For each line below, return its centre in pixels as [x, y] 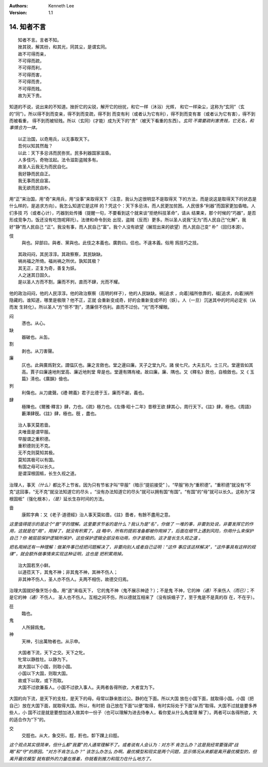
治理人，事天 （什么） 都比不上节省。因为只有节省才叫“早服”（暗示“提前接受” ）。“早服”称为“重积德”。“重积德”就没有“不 [130, 485]
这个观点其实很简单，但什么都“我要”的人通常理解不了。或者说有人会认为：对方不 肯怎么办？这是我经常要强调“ [122, 745]
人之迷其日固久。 [35, 275]
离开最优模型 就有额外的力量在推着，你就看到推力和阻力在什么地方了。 [81, 759]
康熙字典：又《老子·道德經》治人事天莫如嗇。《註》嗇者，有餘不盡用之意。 [97, 515]
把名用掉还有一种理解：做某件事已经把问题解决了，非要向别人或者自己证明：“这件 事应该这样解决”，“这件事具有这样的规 [133, 547]
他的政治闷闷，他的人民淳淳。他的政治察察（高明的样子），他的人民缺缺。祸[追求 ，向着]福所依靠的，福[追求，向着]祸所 [132, 293]
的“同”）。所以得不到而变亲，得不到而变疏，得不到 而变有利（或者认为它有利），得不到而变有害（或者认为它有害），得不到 [132, 114]
